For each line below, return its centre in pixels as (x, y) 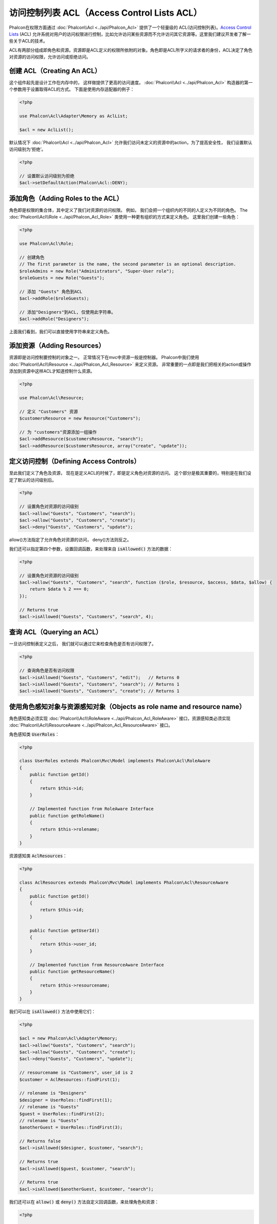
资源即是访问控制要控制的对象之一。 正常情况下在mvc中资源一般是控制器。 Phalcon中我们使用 (104, 357)
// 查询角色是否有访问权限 (47, 671)
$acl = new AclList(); (46, 129)
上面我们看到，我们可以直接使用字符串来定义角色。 (60, 332)
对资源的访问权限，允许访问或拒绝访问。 (50, 57)
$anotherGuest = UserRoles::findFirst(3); (71, 1128)
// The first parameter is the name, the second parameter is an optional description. (128, 264)
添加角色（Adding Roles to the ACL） (66, 198)
